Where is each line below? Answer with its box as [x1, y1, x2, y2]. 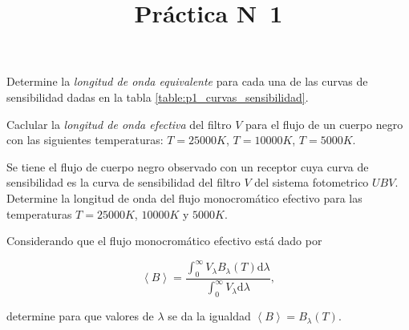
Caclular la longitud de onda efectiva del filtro [6, 115, 232, 132]
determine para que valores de [6, 308, 154, 324]
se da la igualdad [168, 308, 251, 324]
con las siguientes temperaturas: [6, 131, 164, 148]
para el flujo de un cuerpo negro [245, 115, 403, 132]
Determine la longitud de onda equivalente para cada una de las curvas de [6, 73, 368, 90]
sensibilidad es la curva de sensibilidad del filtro [6, 174, 241, 191]
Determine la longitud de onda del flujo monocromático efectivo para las [6, 189, 362, 206]
